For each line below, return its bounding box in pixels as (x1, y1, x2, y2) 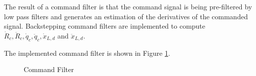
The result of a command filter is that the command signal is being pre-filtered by (4, 1, 252, 11)
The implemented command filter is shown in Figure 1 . (4, 47, 170, 58)
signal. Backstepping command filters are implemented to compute (4, 21, 206, 31)
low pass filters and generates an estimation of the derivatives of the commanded (4, 11, 248, 21)
